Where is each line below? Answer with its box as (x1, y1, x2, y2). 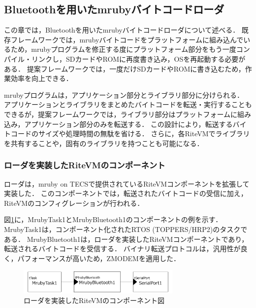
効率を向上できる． (10, 73, 73, 83)
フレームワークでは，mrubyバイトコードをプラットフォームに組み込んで (10, 34, 244, 44)
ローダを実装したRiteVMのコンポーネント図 (24, 295, 165, 306)
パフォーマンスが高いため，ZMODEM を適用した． (17, 253, 180, 263)
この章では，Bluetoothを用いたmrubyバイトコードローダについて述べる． (4, 25, 240, 35)
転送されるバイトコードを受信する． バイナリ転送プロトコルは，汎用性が (4, 243, 241, 254)
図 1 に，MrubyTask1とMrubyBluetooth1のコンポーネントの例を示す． (4, 214, 223, 225)
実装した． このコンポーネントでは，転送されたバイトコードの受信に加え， (4, 188, 248, 198)
